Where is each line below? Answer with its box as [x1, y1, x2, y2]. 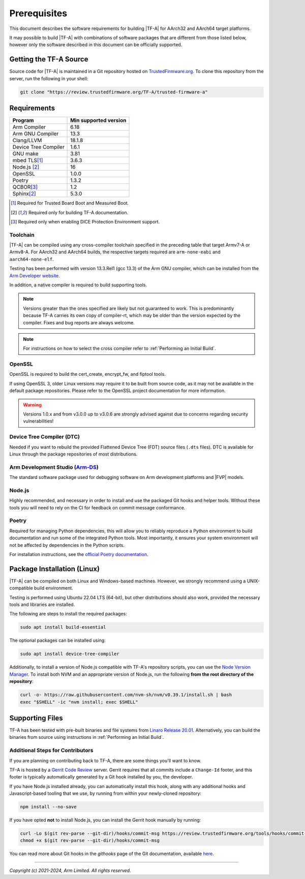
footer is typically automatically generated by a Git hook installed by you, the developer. [9, 774, 193, 780]
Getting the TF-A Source [9, 55, 88, 63]
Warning [23, 402, 42, 408]
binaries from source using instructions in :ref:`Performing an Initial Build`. [9, 734, 164, 740]
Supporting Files [9, 713, 63, 722]
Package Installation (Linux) [9, 564, 100, 573]
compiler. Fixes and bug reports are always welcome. [23, 319, 135, 325]
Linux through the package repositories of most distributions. [9, 451, 138, 457]
